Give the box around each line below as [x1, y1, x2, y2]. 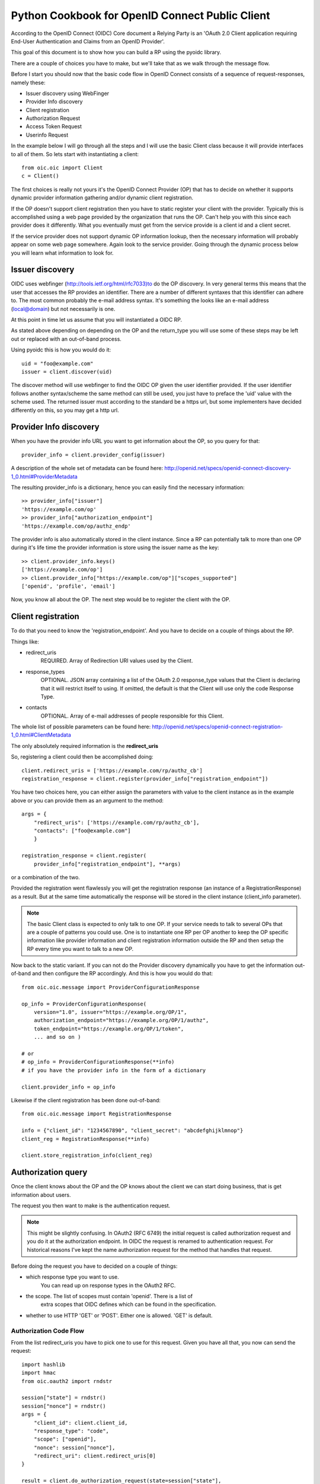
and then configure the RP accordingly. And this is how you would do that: [31, 970, 213, 977]
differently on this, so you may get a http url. [11, 407, 119, 414]
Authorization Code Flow [11, 1327, 85, 1335]
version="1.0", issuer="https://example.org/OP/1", [33, 1009, 187, 1016]
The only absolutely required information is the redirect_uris [11, 742, 159, 749]
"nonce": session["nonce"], [33, 1444, 116, 1451]
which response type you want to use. [25, 1273, 120, 1280]
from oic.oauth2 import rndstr [21, 1378, 113, 1384]
